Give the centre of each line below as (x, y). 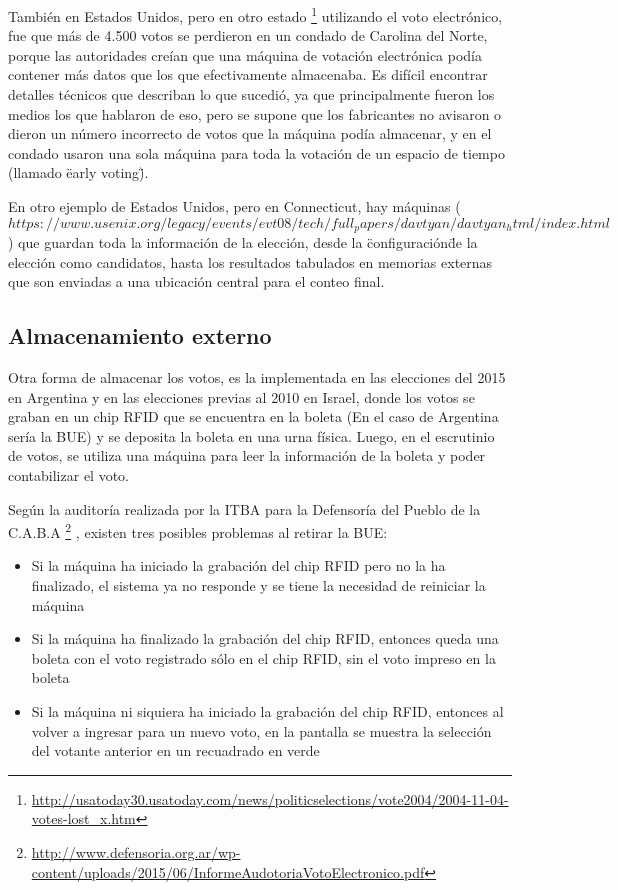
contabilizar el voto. (68, 475)
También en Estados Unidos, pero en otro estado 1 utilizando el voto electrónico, (255, 14)
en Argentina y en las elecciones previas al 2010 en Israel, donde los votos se (241, 396)
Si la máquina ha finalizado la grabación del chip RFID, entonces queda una (265, 638)
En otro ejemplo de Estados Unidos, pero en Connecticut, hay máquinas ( (234, 206)
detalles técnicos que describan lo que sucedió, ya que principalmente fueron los (251, 94)
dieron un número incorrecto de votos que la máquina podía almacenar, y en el (250, 133)
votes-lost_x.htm (83, 818)
